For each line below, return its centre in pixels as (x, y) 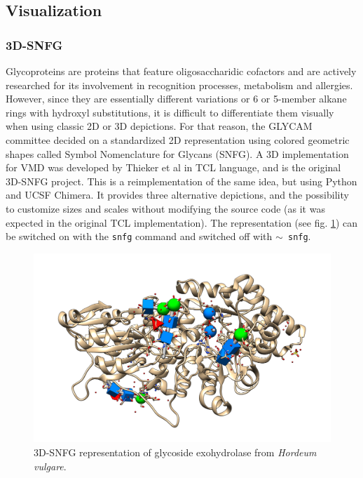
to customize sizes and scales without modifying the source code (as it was (165, 208)
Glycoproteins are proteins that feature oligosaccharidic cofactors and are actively (181, 71)
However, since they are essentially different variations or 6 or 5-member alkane (176, 99)
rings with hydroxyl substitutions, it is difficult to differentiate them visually (170, 112)
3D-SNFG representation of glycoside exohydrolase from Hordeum (175, 452)
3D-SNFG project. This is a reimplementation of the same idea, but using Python (181, 181)
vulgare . (50, 466)
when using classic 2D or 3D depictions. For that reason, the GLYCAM (159, 126)
